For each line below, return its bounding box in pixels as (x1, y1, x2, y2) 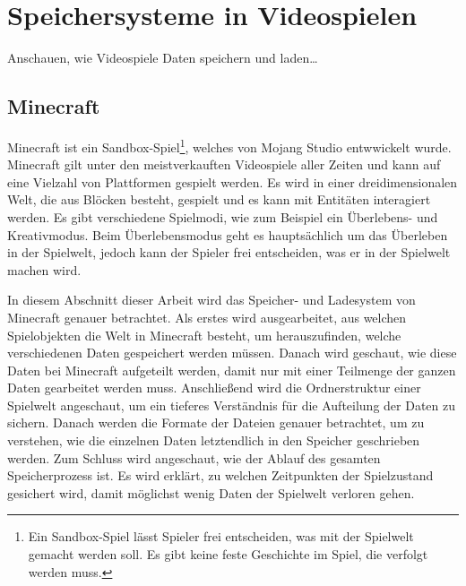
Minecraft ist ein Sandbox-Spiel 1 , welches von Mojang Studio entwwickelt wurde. (7, 134, 452, 156)
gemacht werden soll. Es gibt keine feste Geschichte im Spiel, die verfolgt (28, 545, 428, 564)
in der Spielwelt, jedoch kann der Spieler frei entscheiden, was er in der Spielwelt (7, 243, 451, 262)
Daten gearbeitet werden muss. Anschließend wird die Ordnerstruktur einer (7, 378, 421, 397)
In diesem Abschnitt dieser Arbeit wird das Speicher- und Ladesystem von (7, 290, 416, 309)
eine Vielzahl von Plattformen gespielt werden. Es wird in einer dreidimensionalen (7, 172, 458, 191)
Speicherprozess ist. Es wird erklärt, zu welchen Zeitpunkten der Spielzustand (7, 466, 434, 485)
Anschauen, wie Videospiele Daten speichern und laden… (7, 48, 318, 67)
